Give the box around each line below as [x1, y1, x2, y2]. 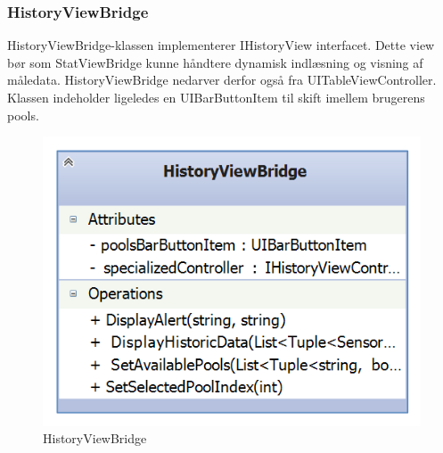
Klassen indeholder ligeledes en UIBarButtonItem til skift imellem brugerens [7, 88, 425, 106]
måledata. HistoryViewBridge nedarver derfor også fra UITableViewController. [7, 70, 437, 89]
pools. [7, 105, 39, 124]
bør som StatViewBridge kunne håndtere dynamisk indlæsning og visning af [7, 53, 423, 71]
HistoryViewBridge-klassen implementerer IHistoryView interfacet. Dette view [7, 36, 435, 54]
